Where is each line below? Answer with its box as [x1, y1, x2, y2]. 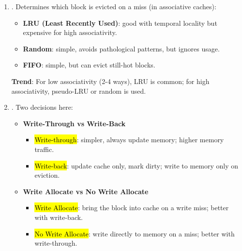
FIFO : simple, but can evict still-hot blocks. [23, 60, 155, 70]
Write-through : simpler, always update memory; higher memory [34, 134, 224, 145]
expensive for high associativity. [23, 27, 117, 37]
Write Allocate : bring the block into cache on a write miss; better [34, 202, 229, 213]
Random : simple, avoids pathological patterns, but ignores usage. [23, 43, 220, 53]
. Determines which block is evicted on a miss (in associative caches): [11, 1, 216, 11]
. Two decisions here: [11, 102, 73, 112]
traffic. [34, 144, 54, 154]
